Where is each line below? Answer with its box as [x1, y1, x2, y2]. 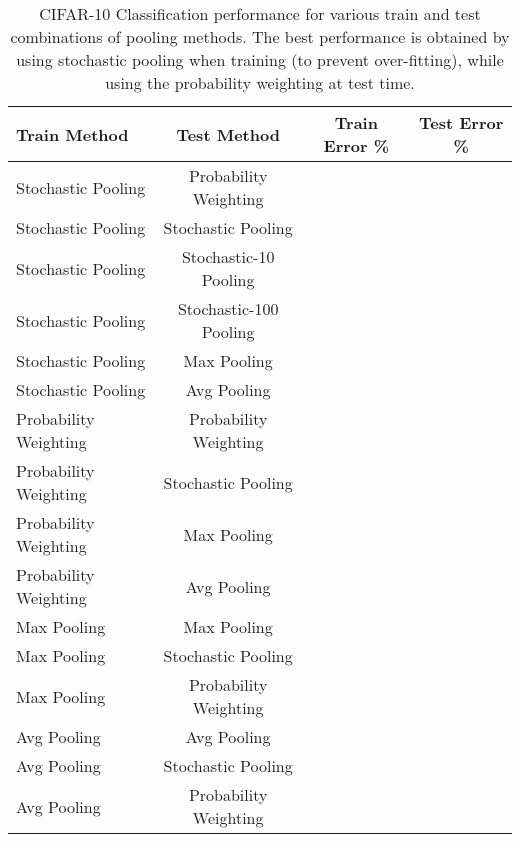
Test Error [418, 111, 504, 134]
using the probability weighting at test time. [105, 71, 415, 94]
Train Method [16, 122, 129, 146]
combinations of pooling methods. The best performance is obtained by [10, 25, 510, 48]
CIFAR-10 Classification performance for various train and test [39, 2, 481, 25]
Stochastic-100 [177, 297, 279, 320]
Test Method [176, 122, 280, 146]
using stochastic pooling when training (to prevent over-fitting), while [16, 48, 504, 71]
